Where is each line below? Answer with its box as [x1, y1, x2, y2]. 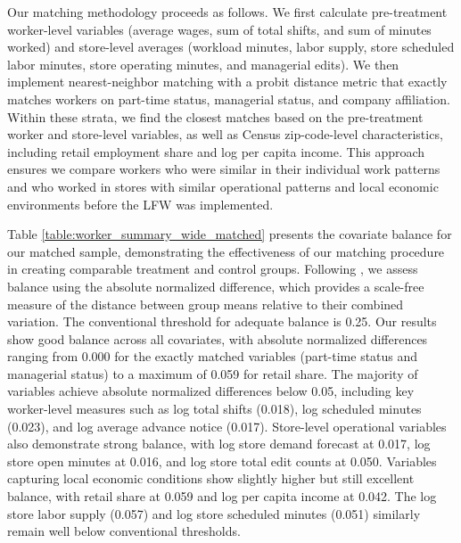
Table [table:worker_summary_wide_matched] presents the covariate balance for [7, 225, 452, 243]
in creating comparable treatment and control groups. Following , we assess [7, 259, 418, 278]
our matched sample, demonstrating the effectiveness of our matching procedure [7, 242, 445, 260]
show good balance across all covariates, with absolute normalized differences [7, 329, 428, 348]
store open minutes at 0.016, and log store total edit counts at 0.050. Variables [7, 451, 437, 470]
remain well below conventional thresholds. [7, 522, 241, 540]
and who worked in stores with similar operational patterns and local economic [7, 177, 439, 195]
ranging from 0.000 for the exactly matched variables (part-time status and [7, 347, 418, 366]
